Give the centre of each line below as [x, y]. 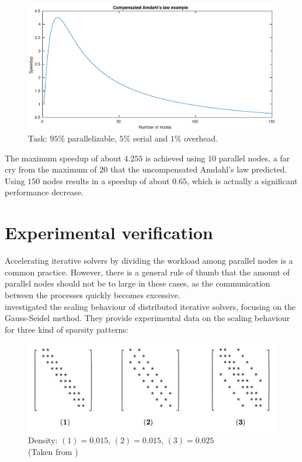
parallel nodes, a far [254, 158]
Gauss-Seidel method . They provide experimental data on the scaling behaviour [147, 318]
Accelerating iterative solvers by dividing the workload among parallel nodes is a [149, 261]
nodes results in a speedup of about [106, 180]
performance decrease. [44, 192]
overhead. [201, 138]
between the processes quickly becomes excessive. [93, 294]
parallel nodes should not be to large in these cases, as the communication [138, 283]
